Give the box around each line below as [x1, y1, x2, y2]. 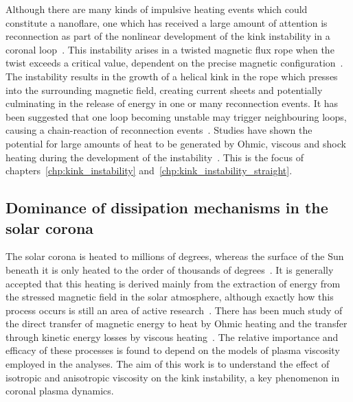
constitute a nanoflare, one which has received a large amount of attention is [5, 15, 328, 29]
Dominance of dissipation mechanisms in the [5, 197, 328, 218]
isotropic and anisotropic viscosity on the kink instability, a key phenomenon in [5, 370, 340, 384]
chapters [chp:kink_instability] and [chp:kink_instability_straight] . [5, 163, 293, 178]
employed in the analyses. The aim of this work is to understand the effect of [5, 357, 330, 371]
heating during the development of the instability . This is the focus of [5, 150, 304, 164]
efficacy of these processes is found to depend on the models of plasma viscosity [5, 343, 340, 357]
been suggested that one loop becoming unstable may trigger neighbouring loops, [5, 109, 347, 123]
